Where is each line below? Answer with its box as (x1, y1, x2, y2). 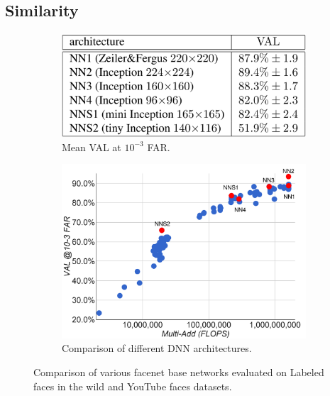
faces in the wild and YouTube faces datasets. (33, 378, 232, 393)
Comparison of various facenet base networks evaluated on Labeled (33, 364, 324, 379)
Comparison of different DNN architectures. (62, 341, 252, 356)
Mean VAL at (62, 139, 121, 154)
